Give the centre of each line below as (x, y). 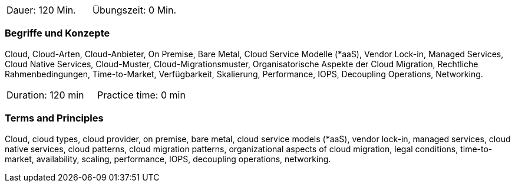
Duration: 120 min (45, 95)
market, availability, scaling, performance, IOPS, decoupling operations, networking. (168, 159)
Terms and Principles (54, 118)
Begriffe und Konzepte (57, 33)
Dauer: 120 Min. (41, 10)
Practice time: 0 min (141, 95)
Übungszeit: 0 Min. (135, 10)
